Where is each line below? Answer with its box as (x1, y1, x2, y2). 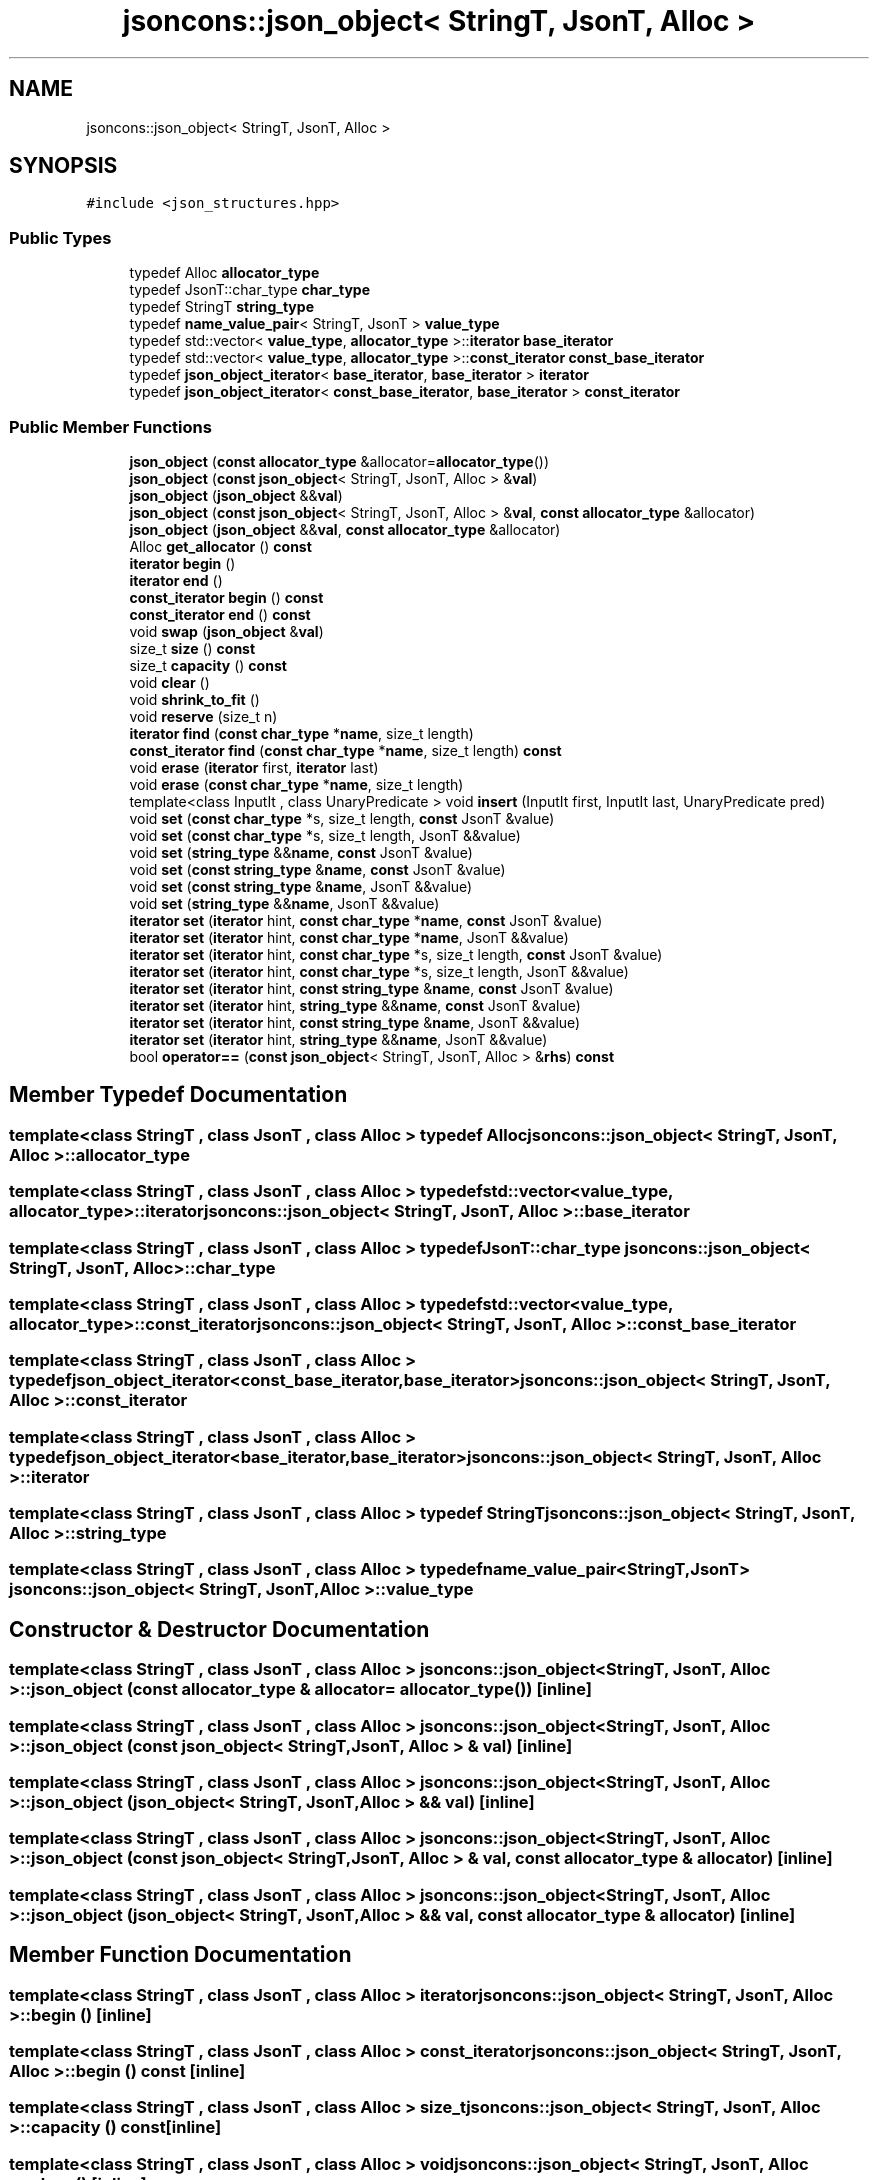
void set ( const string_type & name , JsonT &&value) (129, 877, 473, 895)
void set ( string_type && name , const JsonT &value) (129, 843, 473, 861)
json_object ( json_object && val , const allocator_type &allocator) (129, 520, 561, 538)
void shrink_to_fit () (129, 690, 260, 708)
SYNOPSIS (9, 153, 118, 179)
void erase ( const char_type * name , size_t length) (129, 775, 464, 793)
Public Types (9, 227, 112, 248)
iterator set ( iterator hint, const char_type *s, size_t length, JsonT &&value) (129, 962, 629, 980)
